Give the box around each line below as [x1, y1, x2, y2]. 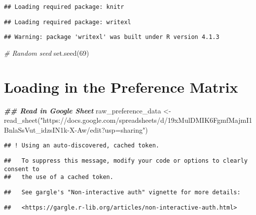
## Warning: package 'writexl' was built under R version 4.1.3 [4, 34, 219, 41]
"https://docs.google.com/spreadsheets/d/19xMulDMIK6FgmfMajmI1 [40, 115, 253, 125]
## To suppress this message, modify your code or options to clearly [4, 157, 248, 165]
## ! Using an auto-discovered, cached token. [4, 142, 159, 149]
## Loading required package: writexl [4, 18, 131, 26]
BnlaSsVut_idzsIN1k [4, 124, 68, 135]
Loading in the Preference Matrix [4, 76, 238, 97]
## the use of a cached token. [4, 174, 113, 181]
